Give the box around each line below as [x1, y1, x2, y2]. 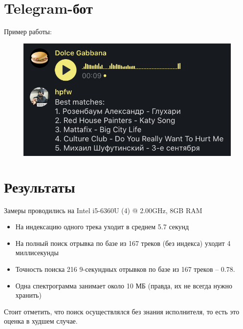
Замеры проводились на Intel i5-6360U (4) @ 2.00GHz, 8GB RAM [4, 205, 202, 215]
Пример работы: [4, 26, 52, 37]
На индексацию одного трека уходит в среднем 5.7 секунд [15, 221, 189, 232]
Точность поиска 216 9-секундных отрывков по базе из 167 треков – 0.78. [15, 264, 235, 274]
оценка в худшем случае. [4, 316, 78, 326]
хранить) [15, 290, 42, 300]
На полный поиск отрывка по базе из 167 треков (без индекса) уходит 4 [15, 238, 231, 248]
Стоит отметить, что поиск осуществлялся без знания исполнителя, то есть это [4, 306, 240, 316]
